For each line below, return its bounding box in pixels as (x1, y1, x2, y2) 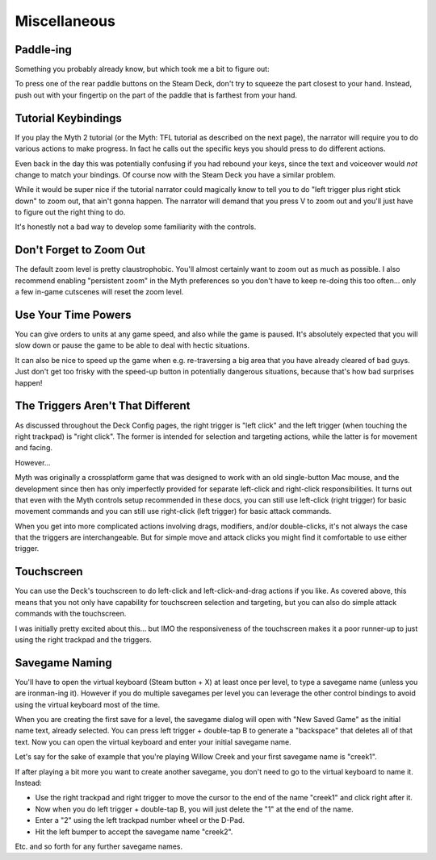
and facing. (15, 443, 52, 453)
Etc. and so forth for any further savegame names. (15, 841, 183, 851)
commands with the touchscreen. (15, 609, 127, 619)
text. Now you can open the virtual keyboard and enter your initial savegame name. (15, 737, 291, 746)
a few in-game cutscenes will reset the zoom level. (15, 287, 184, 297)
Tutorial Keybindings (15, 111, 123, 125)
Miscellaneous (15, 12, 116, 30)
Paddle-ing (15, 43, 73, 56)
